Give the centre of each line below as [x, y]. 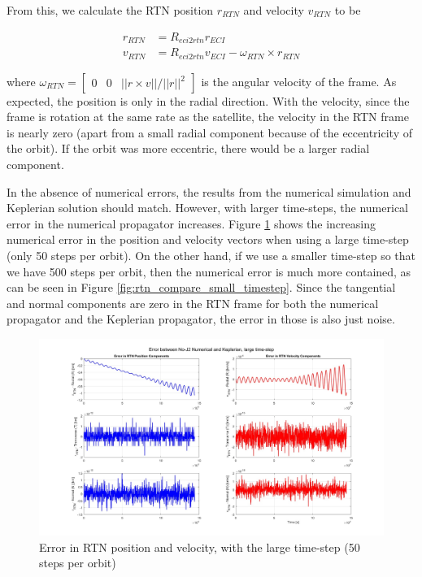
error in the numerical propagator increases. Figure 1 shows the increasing [191, 223]
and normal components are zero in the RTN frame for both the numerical [193, 303]
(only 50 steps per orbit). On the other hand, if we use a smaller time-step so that [211, 255]
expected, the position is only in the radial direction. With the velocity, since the [208, 100]
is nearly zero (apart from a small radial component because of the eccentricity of [209, 132]
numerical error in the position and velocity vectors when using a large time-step [208, 239]
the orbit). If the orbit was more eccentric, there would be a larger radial [188, 148]
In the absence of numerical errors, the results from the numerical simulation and [209, 191]
